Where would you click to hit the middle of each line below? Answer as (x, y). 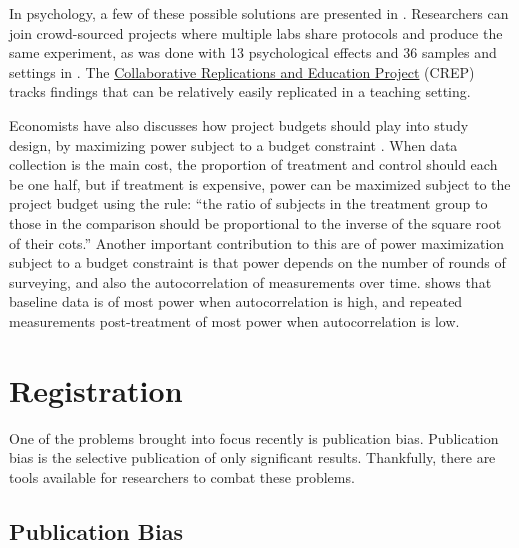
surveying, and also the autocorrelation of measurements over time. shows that (250, 281)
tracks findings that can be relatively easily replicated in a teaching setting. (240, 91)
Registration (96, 389)
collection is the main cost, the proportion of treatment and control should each (253, 164)
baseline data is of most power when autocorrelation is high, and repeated (236, 301)
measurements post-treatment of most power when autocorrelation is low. (234, 320)
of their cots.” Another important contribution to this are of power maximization (257, 242)
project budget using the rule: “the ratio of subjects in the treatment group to (248, 203)
